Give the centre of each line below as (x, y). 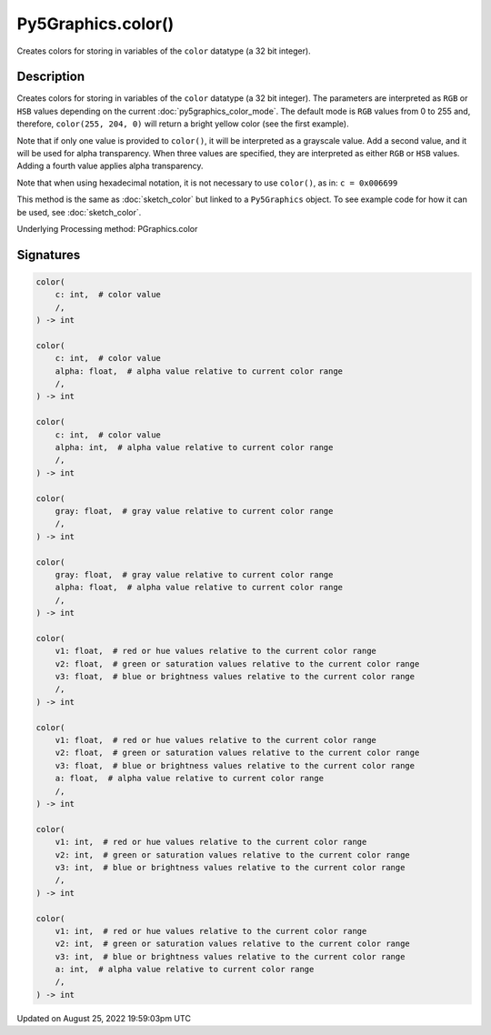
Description (51, 77)
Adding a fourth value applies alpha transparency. (110, 166)
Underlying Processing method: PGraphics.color (107, 228)
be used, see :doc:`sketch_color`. (79, 212)
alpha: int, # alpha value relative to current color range (194, 447)
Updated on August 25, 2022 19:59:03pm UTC (104, 1018)
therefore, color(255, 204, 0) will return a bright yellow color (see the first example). (183, 124)
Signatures (49, 255)
